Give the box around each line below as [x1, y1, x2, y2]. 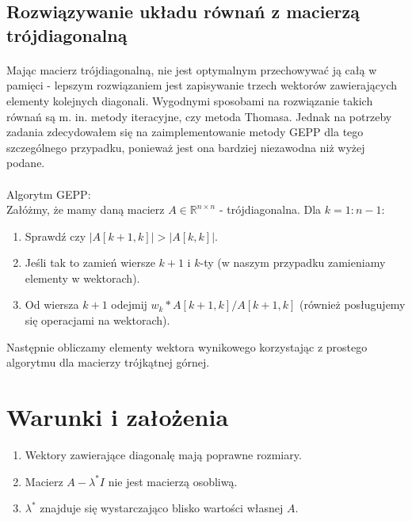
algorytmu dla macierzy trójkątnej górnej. [6, 354, 210, 371]
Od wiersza [25, 296, 79, 313]
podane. [6, 154, 45, 171]
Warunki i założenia [6, 401, 229, 433]
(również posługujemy [299, 296, 406, 313]
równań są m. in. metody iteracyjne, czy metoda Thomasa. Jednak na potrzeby [6, 108, 392, 124]
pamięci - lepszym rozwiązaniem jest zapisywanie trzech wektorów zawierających [6, 77, 398, 93]
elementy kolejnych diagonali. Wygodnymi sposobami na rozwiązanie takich [6, 92, 373, 108]
